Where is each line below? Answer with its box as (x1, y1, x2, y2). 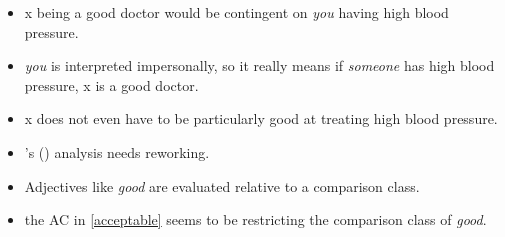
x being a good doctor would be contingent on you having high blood (24, 2, 449, 22)
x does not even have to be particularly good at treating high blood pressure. (24, 108, 498, 129)
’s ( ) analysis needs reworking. (24, 141, 210, 162)
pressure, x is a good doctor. (24, 74, 199, 95)
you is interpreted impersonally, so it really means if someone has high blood (24, 55, 495, 76)
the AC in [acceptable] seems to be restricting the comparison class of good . (24, 209, 487, 230)
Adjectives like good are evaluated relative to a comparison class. (24, 175, 420, 196)
